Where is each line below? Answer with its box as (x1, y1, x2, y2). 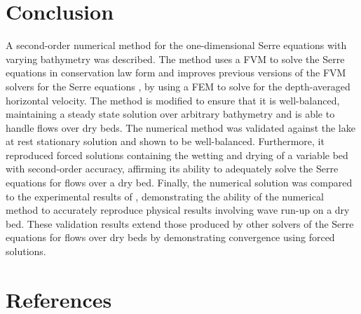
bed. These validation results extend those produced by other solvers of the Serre (6, 216, 354, 231)
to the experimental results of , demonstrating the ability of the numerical (6, 189, 324, 203)
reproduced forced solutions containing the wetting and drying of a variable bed (6, 147, 348, 162)
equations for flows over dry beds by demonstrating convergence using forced (6, 230, 335, 245)
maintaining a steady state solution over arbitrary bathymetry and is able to (6, 107, 335, 121)
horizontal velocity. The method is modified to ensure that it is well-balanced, (6, 93, 340, 107)
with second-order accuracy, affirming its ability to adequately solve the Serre (6, 161, 339, 176)
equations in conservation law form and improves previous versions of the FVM (6, 65, 346, 80)
